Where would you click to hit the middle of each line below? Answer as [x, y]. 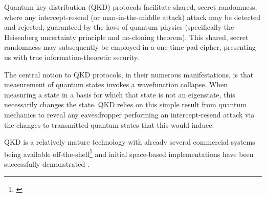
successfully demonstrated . [47, 163]
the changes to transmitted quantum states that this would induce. [109, 124]
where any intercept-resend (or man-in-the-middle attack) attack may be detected [132, 17]
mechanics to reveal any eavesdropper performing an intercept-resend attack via [129, 114]
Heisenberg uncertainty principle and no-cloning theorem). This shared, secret [126, 37]
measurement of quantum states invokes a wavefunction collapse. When [116, 84]
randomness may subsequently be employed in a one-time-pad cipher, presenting [130, 47]
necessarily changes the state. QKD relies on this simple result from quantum [125, 104]
